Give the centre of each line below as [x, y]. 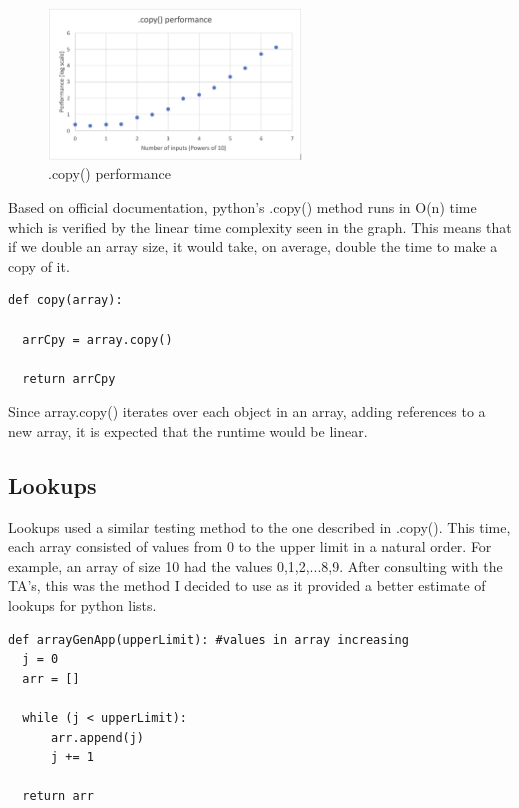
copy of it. [39, 265]
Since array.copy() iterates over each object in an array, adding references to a [247, 411]
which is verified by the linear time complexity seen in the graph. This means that [260, 226]
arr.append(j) [97, 737]
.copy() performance [109, 173]
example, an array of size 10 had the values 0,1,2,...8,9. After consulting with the [255, 565]
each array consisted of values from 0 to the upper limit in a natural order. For [250, 546]
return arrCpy [69, 378]
